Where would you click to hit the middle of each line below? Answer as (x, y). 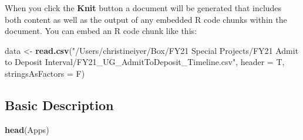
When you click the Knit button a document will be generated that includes (143, 8)
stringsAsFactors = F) (45, 73)
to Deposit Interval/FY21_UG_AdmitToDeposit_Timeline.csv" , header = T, (145, 62)
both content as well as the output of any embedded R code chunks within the (146, 19)
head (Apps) (27, 129)
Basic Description (59, 105)
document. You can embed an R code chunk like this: (101, 31)
